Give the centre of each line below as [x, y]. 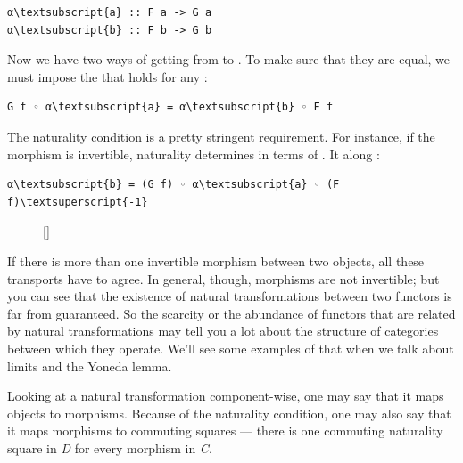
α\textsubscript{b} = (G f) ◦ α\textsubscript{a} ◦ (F [174, 185]
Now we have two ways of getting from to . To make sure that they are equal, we [229, 59]
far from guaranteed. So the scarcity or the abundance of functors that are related [231, 313]
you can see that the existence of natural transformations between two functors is [230, 296]
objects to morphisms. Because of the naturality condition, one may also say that [229, 413]
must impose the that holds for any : [107, 76]
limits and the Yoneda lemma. [90, 366]
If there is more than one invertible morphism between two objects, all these [216, 260]
